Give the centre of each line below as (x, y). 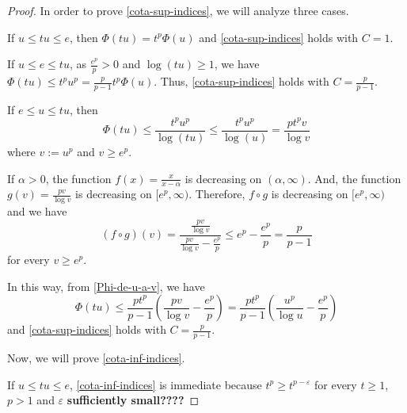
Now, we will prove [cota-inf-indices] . (96, 358)
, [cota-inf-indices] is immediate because (165, 384)
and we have (37, 211)
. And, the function (354, 178)
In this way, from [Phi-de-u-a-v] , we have (106, 286)
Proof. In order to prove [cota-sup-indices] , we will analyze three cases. (178, 10)
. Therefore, (217, 194)
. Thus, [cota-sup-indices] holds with (242, 81)
